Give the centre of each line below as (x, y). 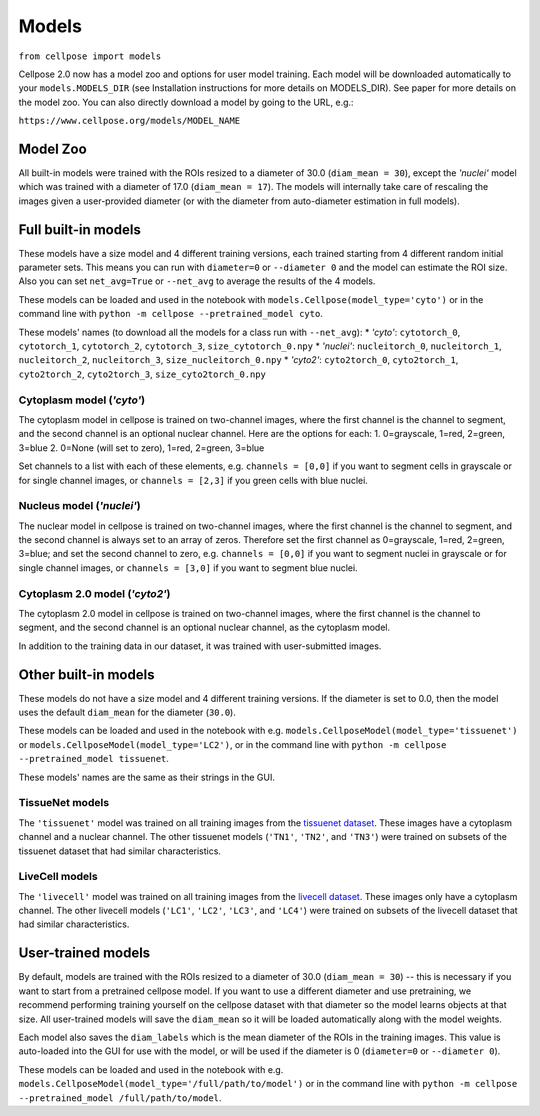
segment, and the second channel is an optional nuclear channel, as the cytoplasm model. (204, 627)
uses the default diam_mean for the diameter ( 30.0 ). (127, 712)
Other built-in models (86, 674)
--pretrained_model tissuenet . (94, 759)
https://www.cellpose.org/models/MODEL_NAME (129, 121)
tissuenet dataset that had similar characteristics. (120, 851)
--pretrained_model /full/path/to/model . (120, 1097)
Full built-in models (80, 229)
